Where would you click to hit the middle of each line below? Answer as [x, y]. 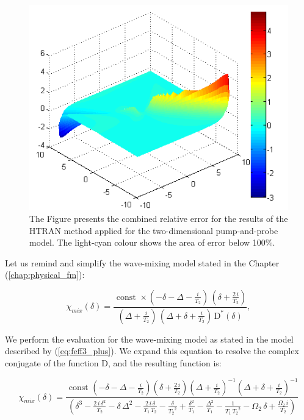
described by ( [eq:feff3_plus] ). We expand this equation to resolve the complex [152, 351]
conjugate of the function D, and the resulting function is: [113, 362]
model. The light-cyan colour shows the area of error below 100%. [152, 242]
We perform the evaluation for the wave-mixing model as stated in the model [149, 339]
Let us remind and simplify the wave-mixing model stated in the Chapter [142, 262]
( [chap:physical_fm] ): [45, 275]
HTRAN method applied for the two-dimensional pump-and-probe [154, 230]
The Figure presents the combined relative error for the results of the [159, 218]
